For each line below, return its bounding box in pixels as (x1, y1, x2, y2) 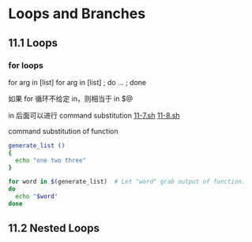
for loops (8, 60, 43, 71)
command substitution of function (8, 126, 118, 136)
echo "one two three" (15, 156, 87, 164)
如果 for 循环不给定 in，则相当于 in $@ (8, 94, 133, 103)
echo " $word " (15, 192, 58, 201)
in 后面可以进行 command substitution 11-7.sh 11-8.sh (8, 110, 180, 120)
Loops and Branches (8, 5, 146, 23)
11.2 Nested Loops (8, 222, 100, 235)
